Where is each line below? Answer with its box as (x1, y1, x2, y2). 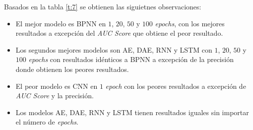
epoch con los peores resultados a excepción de (105, 80, 246, 91)
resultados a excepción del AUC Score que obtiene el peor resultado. (15, 28, 223, 38)
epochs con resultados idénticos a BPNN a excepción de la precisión (28, 54, 234, 65)
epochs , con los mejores (155, 18, 225, 28)
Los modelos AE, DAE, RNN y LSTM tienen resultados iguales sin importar (15, 107, 249, 117)
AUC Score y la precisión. (15, 90, 94, 101)
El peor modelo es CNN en (15, 80, 98, 91)
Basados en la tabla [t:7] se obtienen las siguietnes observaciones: (4, 1, 201, 11)
